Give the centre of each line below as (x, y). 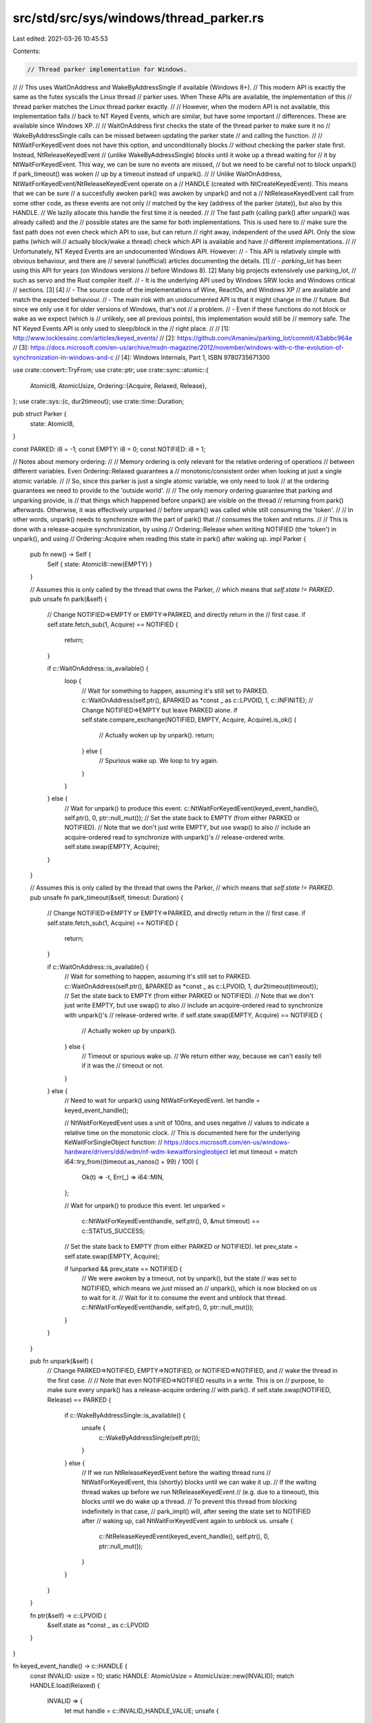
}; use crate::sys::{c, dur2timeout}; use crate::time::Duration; (99, 401)
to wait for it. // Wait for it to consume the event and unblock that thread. (184, 1298)
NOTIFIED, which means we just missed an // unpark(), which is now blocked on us (199, 1288)
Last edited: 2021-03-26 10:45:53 (60, 39)
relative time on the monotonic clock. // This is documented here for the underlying (182, 1132)
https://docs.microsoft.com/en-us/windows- (227, 1142)
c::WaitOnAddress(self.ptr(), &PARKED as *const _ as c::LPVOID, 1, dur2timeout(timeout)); (191, 986)
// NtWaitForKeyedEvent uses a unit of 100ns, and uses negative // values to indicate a (187, 1123)
